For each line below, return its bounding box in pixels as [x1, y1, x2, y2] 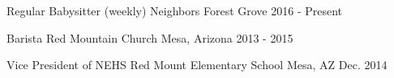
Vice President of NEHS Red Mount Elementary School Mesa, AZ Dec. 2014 [6, 56, 388, 73]
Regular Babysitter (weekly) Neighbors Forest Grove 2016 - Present [6, 2, 343, 18]
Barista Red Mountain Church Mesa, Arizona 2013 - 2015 [6, 29, 293, 46]
